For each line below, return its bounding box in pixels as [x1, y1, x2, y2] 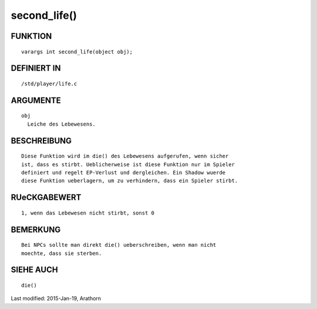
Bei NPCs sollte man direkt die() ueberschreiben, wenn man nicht [21, 241, 217, 248]
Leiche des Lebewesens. [27, 120, 96, 127]
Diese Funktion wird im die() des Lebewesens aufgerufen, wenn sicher [21, 153, 229, 160]
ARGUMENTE [11, 95, 61, 105]
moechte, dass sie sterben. [21, 250, 102, 257]
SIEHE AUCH [11, 265, 58, 275]
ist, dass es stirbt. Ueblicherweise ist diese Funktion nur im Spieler [21, 161, 235, 167]
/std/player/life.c [21, 80, 77, 87]
